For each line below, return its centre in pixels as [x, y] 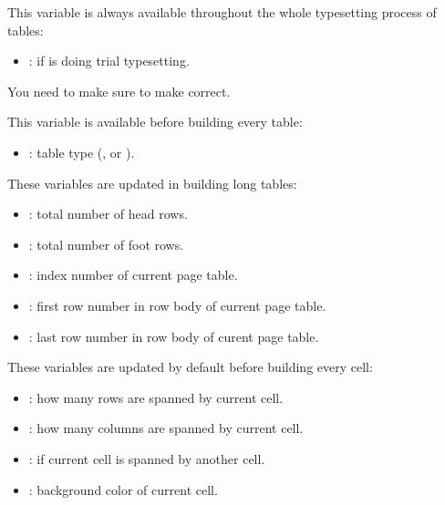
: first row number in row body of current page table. [177, 305]
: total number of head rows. [108, 214]
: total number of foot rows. [106, 244]
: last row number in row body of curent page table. [174, 336]
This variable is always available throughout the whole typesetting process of [222, 12]
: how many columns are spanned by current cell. [166, 428]
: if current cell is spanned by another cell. [147, 458]
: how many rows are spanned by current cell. [156, 397]
